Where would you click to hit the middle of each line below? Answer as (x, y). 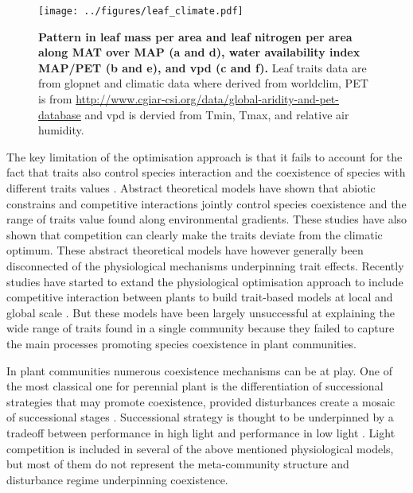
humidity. (61, 130)
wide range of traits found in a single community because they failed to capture (201, 328)
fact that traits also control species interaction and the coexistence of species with (206, 172)
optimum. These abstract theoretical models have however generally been (185, 250)
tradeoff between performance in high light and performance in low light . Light (201, 432)
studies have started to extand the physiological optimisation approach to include (205, 281)
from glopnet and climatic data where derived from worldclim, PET (203, 83)
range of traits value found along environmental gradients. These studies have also (207, 219)
